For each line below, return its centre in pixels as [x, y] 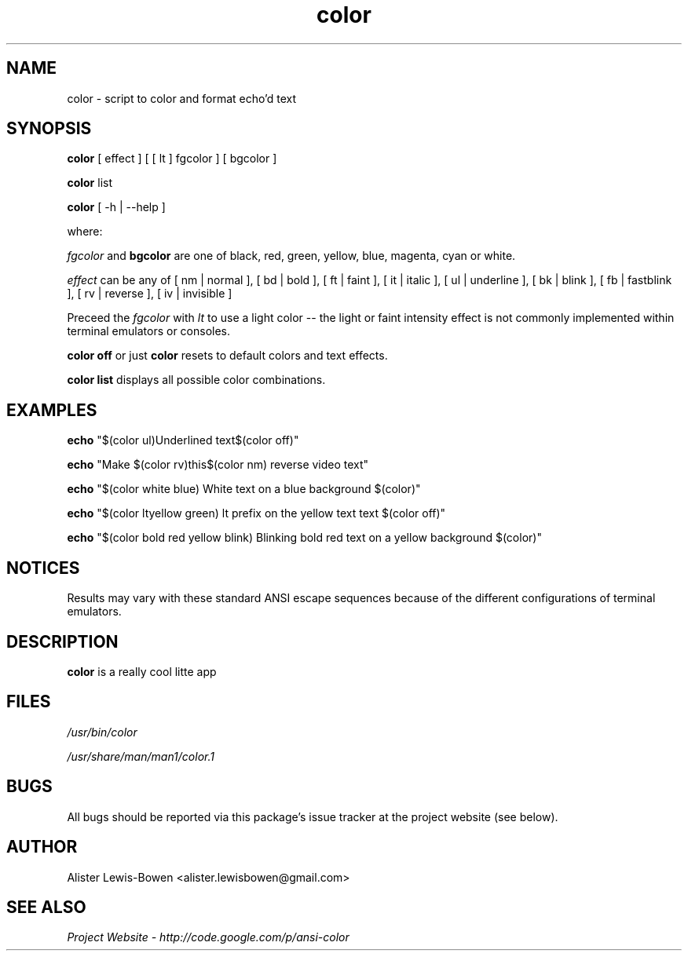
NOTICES [43, 568]
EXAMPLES [52, 410]
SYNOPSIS [49, 129]
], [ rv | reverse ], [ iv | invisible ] [150, 294]
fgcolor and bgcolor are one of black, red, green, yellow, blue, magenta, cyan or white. [291, 256]
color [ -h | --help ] [116, 207]
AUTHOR [42, 847]
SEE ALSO [46, 907]
